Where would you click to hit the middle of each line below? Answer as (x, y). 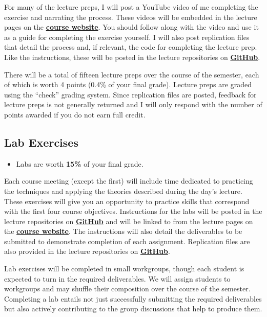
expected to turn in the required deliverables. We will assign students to (117, 278)
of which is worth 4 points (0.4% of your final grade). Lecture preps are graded (128, 84)
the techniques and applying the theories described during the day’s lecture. (123, 191)
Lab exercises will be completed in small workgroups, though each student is (124, 269)
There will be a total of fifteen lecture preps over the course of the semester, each (132, 74)
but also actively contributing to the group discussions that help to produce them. (133, 309)
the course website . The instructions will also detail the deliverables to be (123, 231)
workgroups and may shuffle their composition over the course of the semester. (127, 289)
